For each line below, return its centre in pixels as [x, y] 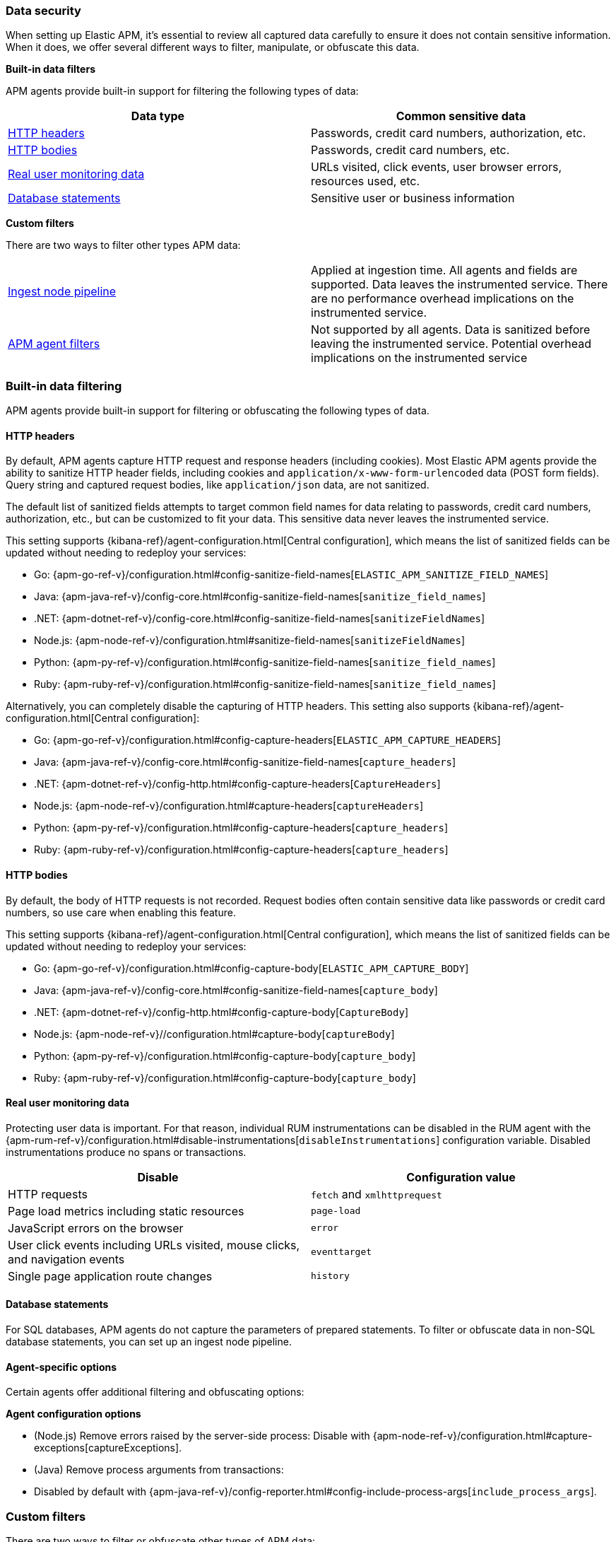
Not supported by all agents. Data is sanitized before [451, 330]
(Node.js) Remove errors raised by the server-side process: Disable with [202, 1436]
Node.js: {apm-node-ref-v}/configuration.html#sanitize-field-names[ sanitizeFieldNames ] [250, 641]
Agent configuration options [73, 1414]
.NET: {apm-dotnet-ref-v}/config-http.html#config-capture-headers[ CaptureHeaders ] [237, 784]
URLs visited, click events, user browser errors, [437, 167]
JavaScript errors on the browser [96, 1228]
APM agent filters [54, 344]
